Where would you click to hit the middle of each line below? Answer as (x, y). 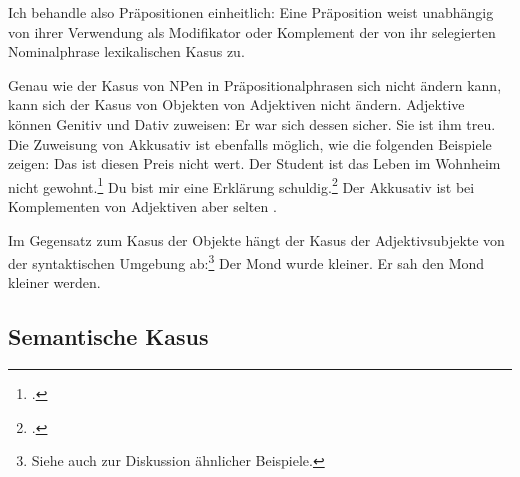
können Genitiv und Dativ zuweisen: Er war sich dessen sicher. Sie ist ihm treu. (252, 123)
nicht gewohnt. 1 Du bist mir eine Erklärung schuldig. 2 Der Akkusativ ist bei (241, 185)
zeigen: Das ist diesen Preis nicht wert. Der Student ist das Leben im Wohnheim (254, 163)
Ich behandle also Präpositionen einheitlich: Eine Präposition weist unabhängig (251, 12)
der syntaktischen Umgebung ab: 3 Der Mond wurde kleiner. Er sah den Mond (246, 261)
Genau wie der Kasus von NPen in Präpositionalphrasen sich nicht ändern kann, (255, 84)
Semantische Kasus (108, 336)
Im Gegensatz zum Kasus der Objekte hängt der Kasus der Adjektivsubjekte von (256, 239)
